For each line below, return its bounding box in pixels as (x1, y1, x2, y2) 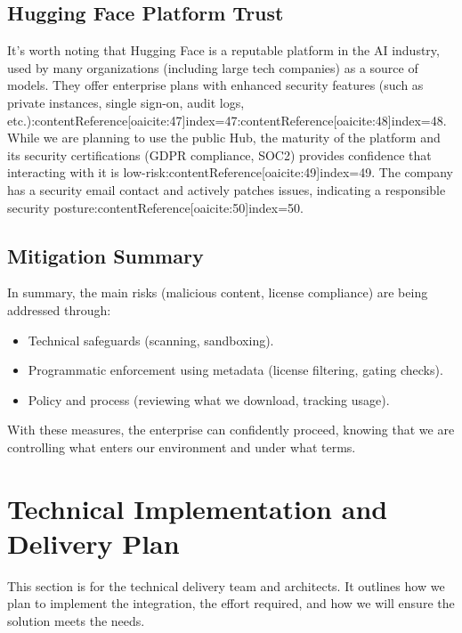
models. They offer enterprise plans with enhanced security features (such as (7, 76, 424, 94)
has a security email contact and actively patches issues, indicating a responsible (7, 180, 446, 199)
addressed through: (7, 300, 111, 319)
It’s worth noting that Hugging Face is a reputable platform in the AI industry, (7, 41, 440, 60)
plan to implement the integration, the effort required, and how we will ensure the (7, 594, 455, 613)
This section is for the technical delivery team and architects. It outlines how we (7, 576, 445, 595)
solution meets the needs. (7, 612, 145, 629)
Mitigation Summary (7, 241, 204, 269)
